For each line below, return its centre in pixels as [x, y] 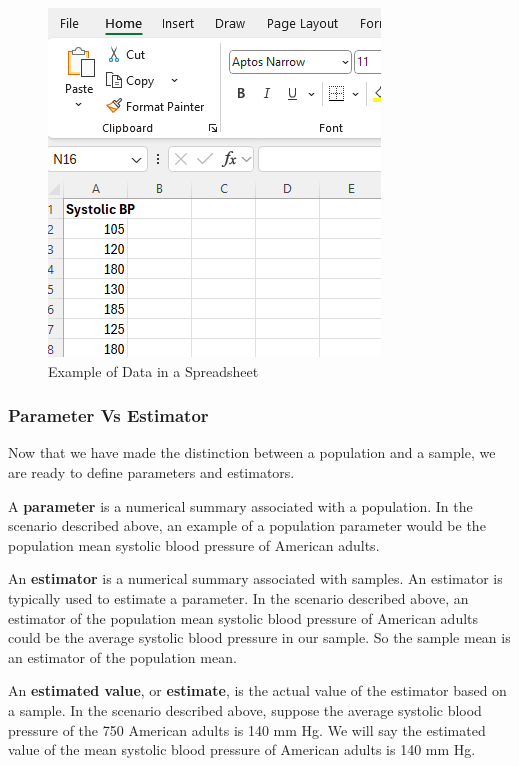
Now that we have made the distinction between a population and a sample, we [252, 452]
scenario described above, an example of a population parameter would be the [247, 525]
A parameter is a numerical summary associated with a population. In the [240, 505]
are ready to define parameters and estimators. [151, 472]
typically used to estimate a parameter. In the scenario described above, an [238, 597]
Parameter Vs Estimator [108, 415]
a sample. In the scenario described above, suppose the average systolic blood [245, 709]
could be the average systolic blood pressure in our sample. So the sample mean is [259, 637]
